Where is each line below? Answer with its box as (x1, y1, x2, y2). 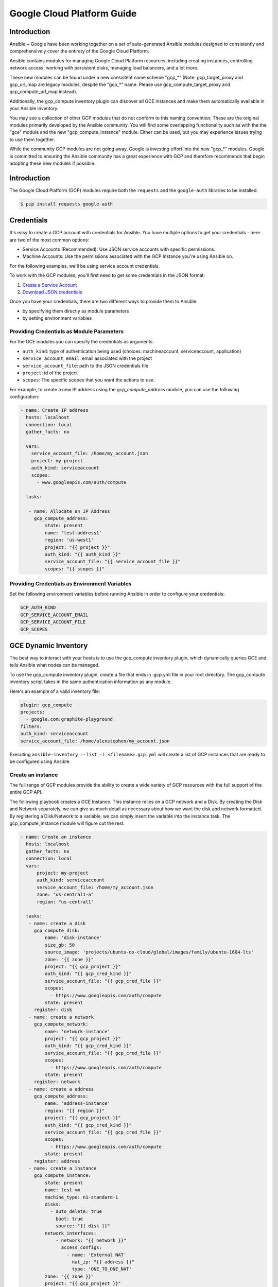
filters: (20, 723, 43, 729)
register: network (33, 1079, 81, 1085)
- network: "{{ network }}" (56, 1237, 127, 1243)
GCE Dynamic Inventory (9, 641, 88, 650)
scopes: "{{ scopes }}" (44, 566, 105, 571)
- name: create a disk (28, 920, 86, 926)
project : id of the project (22, 370, 78, 376)
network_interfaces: (44, 1230, 97, 1236)
